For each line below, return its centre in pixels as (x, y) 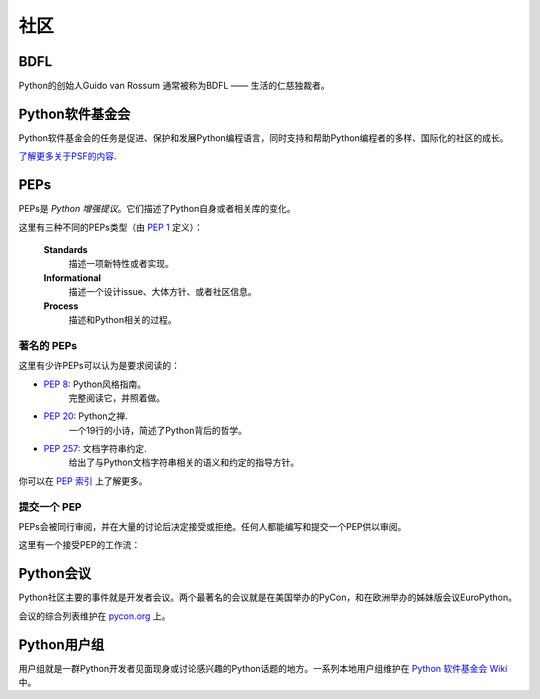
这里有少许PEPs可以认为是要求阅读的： (99, 366)
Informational (72, 277)
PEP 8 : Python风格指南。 (95, 384)
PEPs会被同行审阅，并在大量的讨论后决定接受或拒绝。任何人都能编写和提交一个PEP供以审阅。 (212, 527)
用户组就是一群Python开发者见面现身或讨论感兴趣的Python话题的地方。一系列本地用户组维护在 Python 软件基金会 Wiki (263, 668)
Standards (66, 250)
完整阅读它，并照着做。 (116, 397)
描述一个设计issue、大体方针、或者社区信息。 (162, 292)
